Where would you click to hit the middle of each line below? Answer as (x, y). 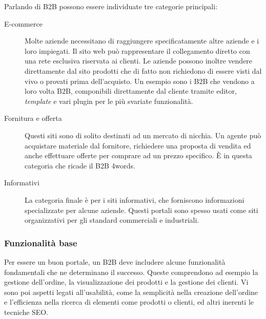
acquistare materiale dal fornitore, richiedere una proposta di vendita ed (138, 145)
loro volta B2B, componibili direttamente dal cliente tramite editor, (131, 91)
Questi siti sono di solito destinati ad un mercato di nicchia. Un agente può (143, 135)
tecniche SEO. (26, 312)
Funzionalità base (41, 242)
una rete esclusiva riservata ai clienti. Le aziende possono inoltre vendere (139, 61)
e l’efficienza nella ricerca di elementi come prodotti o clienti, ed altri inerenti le (129, 302)
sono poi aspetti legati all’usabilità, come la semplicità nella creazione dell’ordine (131, 292)
